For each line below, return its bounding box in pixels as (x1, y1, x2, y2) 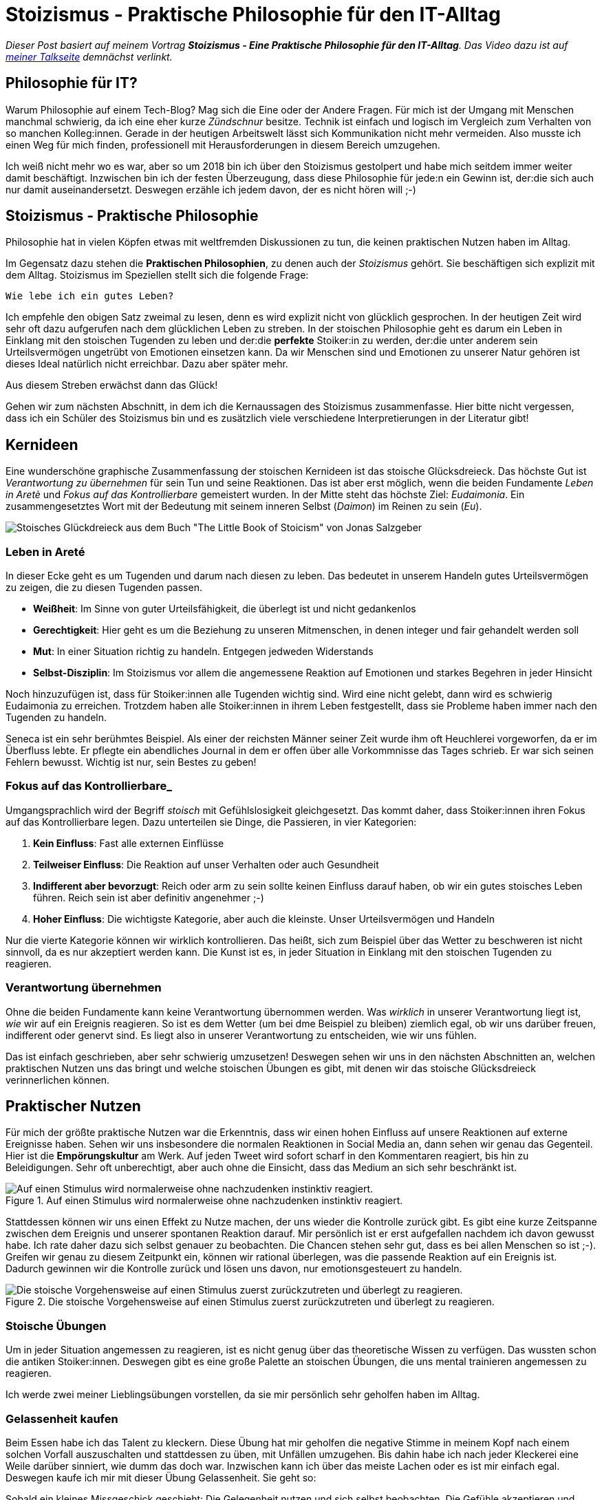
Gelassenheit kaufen (6, 1411, 118, 1426)
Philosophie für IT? (6, 74, 138, 92)
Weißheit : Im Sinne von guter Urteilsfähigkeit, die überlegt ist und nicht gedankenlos (33, 603, 416, 615)
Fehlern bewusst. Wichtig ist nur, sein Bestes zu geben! (6, 756, 257, 769)
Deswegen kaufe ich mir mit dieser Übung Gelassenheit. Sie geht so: (6, 1471, 316, 1483)
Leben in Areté (6, 544, 85, 559)
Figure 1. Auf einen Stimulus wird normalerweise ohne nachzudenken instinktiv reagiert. (6, 1194, 403, 1207)
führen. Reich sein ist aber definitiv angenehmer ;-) (33, 891, 264, 903)
